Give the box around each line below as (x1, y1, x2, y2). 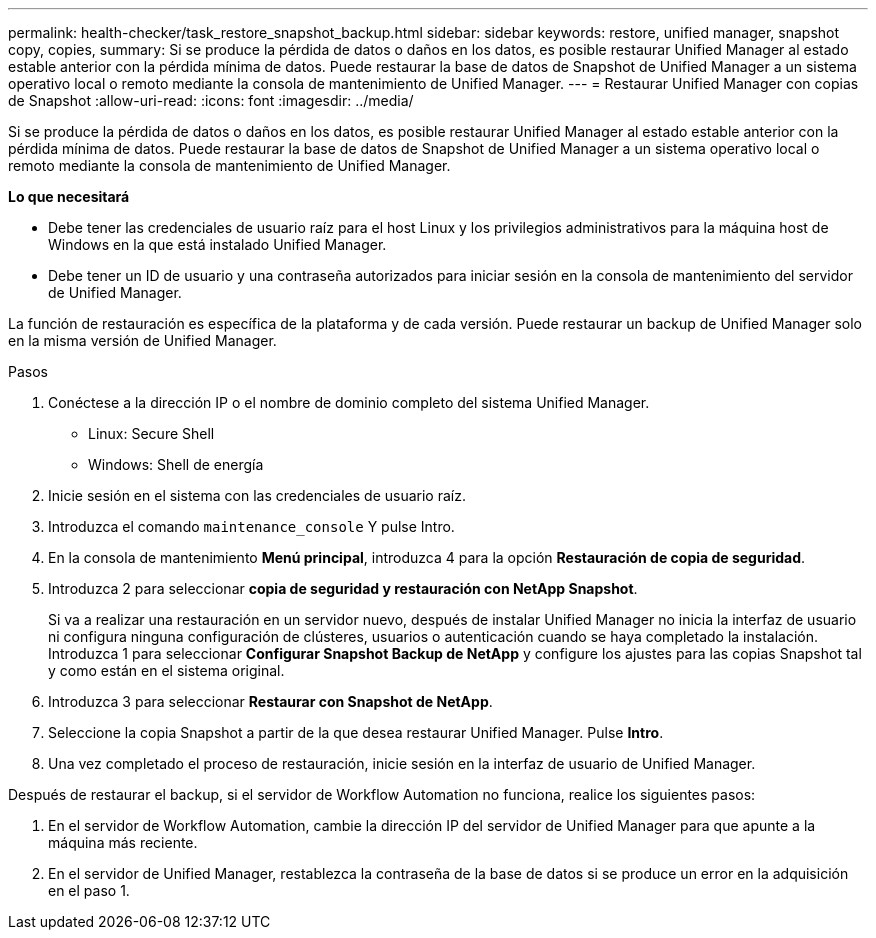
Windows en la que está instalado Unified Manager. (48, 236, 387, 253)
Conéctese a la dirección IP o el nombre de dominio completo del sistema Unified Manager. (48, 394, 650, 411)
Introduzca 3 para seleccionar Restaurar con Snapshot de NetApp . (48, 693, 493, 710)
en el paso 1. (48, 882, 130, 899)
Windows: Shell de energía (88, 456, 264, 473)
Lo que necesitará (8, 188, 130, 205)
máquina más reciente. (48, 834, 198, 851)
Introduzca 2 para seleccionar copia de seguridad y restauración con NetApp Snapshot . (48, 580, 638, 597)
